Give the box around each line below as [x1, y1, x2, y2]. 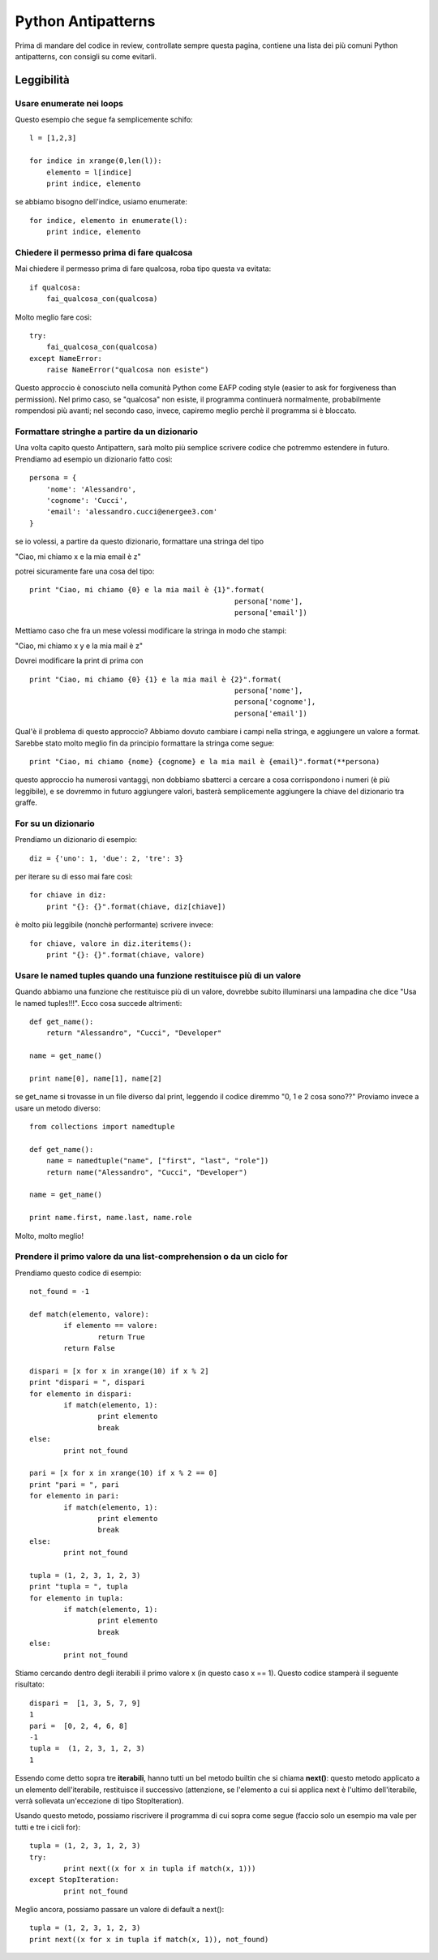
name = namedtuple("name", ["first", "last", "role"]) [45, 1156, 269, 1166]
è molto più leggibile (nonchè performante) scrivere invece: [15, 920, 214, 930]
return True [97, 1332, 145, 1342]
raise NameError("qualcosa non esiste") [45, 365, 210, 375]
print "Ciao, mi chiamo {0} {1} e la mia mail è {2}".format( [29, 674, 282, 684]
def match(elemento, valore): [29, 1309, 150, 1318]
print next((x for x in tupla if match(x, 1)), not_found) [29, 1935, 269, 1944]
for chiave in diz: [29, 891, 107, 900]
